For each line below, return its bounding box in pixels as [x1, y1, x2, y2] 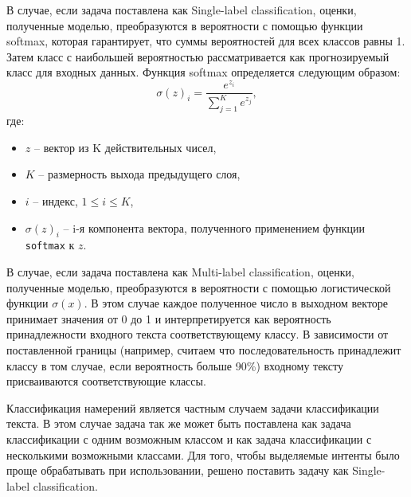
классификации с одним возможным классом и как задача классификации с [6, 431, 372, 448]
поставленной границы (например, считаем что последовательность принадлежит [6, 342, 401, 358]
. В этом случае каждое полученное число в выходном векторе [84, 295, 389, 311]
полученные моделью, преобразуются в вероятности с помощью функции [6, 17, 363, 33]
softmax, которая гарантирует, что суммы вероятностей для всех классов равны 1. [6, 33, 405, 49]
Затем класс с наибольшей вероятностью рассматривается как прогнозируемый [6, 48, 389, 65]
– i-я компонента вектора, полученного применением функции [63, 219, 366, 236]
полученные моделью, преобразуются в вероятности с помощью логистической [6, 279, 391, 295]
